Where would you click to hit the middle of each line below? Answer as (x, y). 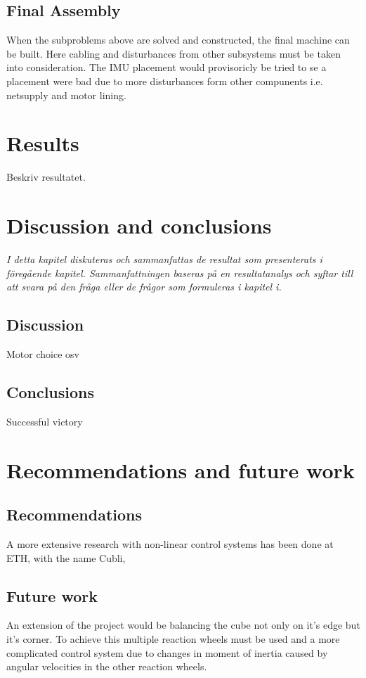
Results (43, 143)
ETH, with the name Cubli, (66, 557)
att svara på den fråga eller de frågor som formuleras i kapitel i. (144, 287)
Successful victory (45, 421)
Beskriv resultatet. (46, 177)
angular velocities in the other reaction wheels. (107, 666)
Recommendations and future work (181, 469)
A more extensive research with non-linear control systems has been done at (170, 543)
